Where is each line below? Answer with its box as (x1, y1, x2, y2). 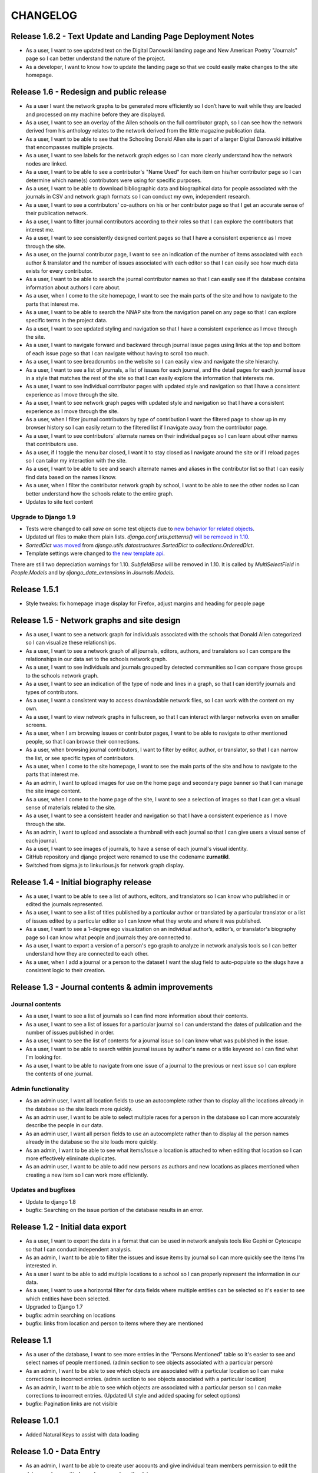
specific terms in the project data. (25, 317, 108, 324)
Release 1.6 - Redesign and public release (11, 87, 167, 97)
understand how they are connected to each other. (25, 950, 149, 957)
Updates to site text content (25, 498, 94, 505)
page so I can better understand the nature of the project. (25, 55, 165, 62)
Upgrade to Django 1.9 (11, 513, 76, 521)
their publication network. (25, 210, 88, 217)
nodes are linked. (25, 160, 68, 167)
